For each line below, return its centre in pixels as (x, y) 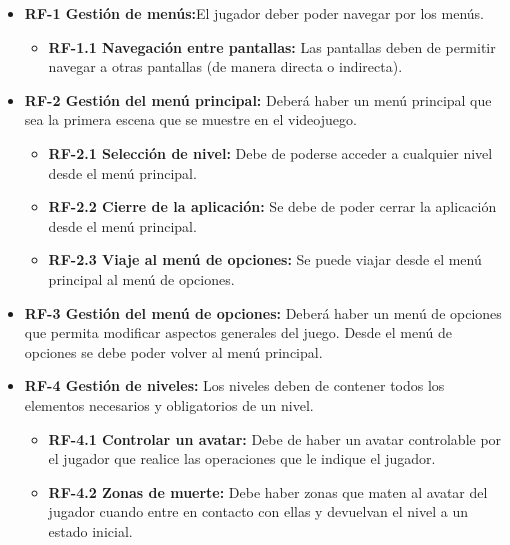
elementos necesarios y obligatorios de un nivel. (169, 404)
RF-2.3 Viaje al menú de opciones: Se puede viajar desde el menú (265, 259)
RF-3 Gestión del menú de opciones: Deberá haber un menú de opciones (263, 312)
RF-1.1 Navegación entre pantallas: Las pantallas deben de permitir (272, 46)
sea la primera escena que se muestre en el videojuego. (190, 119)
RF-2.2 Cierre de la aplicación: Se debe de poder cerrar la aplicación (272, 206)
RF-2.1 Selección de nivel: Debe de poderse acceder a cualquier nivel (270, 152)
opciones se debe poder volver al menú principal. (173, 351)
